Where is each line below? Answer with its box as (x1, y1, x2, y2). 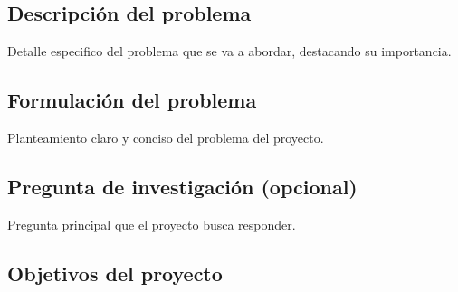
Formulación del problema (7, 86, 257, 114)
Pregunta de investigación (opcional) (7, 172, 358, 200)
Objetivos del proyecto (7, 259, 223, 287)
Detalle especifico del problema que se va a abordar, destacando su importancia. (7, 42, 452, 61)
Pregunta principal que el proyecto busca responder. (7, 214, 296, 233)
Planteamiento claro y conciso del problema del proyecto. (7, 128, 324, 146)
